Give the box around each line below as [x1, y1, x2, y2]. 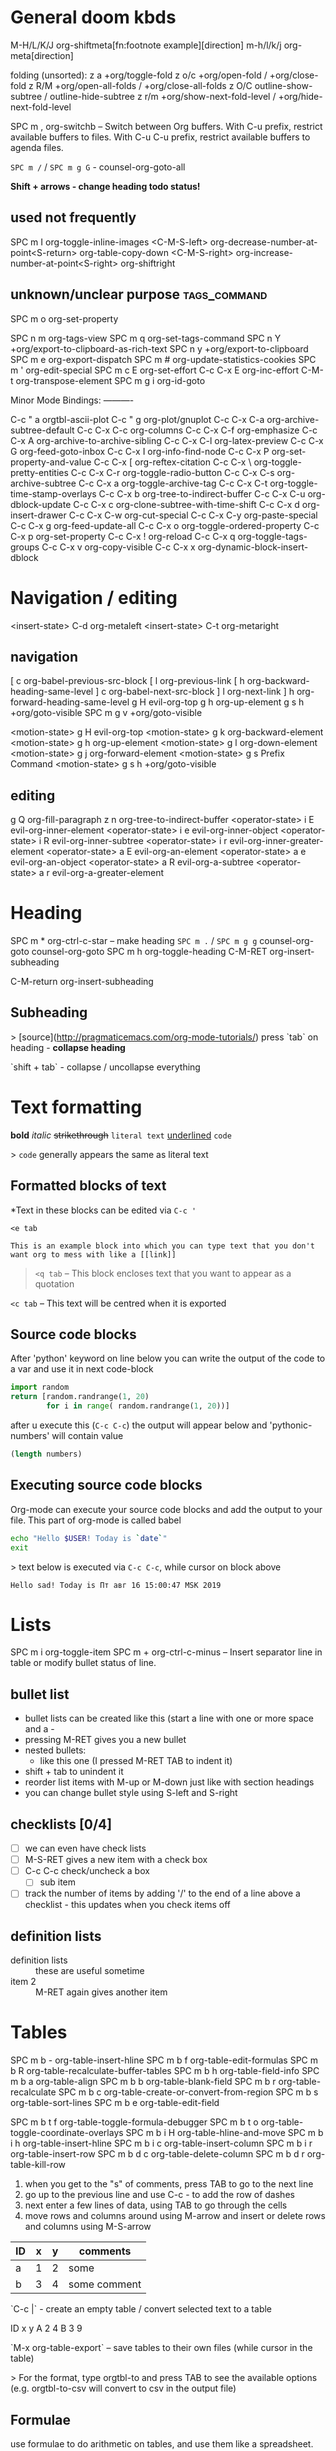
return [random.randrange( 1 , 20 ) [10, 1392, 150, 1402]
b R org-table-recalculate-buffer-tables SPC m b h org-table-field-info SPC [10, 2065, 320, 2077]
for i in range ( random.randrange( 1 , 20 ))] [46, 1401, 230, 1411]
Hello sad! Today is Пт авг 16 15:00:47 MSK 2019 [10, 1580, 222, 1590]
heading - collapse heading [10, 1041, 126, 1053]
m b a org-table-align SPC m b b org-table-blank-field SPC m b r [10, 2076, 277, 2088]
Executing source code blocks [10, 1477, 203, 1494]
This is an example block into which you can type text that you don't [10, 1241, 315, 1251]
